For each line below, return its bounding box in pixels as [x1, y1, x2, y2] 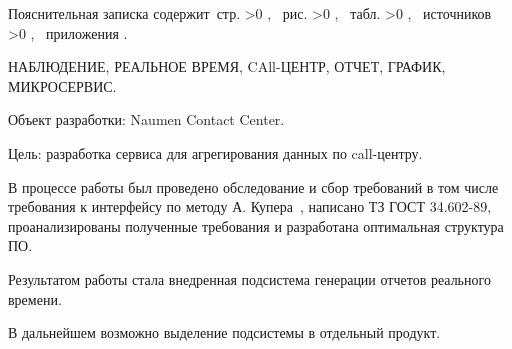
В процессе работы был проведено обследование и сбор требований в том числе [8, 176, 499, 197]
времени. [8, 288, 62, 309]
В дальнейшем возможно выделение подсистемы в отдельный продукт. [8, 322, 441, 343]
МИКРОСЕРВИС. [8, 75, 117, 96]
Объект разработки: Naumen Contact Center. [8, 109, 285, 130]
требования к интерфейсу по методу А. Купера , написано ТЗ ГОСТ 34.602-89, [8, 196, 492, 217]
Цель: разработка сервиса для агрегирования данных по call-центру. [8, 142, 423, 163]
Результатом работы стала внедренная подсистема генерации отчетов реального [8, 268, 491, 289]
